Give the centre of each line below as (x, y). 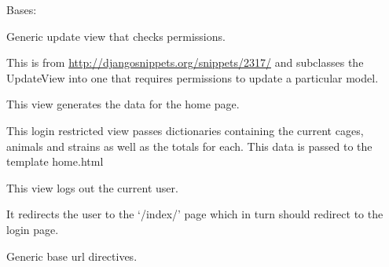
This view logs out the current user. (92, 187)
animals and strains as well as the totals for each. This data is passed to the (189, 146)
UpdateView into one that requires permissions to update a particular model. (193, 77)
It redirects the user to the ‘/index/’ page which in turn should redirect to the (195, 214)
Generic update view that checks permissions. (116, 36)
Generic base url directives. (72, 256)
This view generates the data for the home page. (123, 104)
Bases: (22, 9)
